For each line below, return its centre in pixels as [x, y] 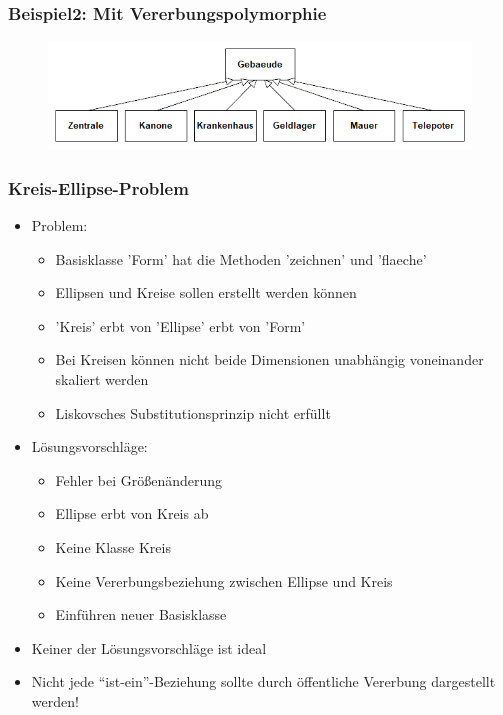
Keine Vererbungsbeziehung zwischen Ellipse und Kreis [224, 580]
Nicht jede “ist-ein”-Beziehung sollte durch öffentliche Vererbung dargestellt [263, 681]
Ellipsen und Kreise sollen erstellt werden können [206, 292]
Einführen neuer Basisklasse [141, 614]
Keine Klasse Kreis [113, 547]
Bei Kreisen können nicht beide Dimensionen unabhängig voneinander [269, 359]
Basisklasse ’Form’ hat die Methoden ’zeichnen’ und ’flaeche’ [241, 258]
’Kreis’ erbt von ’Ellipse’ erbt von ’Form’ [180, 325]
